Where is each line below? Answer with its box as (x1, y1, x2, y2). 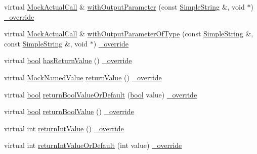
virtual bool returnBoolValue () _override (4, 106, 134, 117)
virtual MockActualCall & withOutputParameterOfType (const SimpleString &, (4, 28, 253, 39)
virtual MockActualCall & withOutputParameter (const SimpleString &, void (4, 2, 245, 12)
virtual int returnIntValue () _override (4, 123, 124, 133)
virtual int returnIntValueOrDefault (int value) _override (4, 140, 182, 150)
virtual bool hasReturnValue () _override (4, 55, 132, 66)
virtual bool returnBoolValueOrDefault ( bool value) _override (4, 89, 197, 99)
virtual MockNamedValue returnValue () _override (4, 72, 162, 82)
